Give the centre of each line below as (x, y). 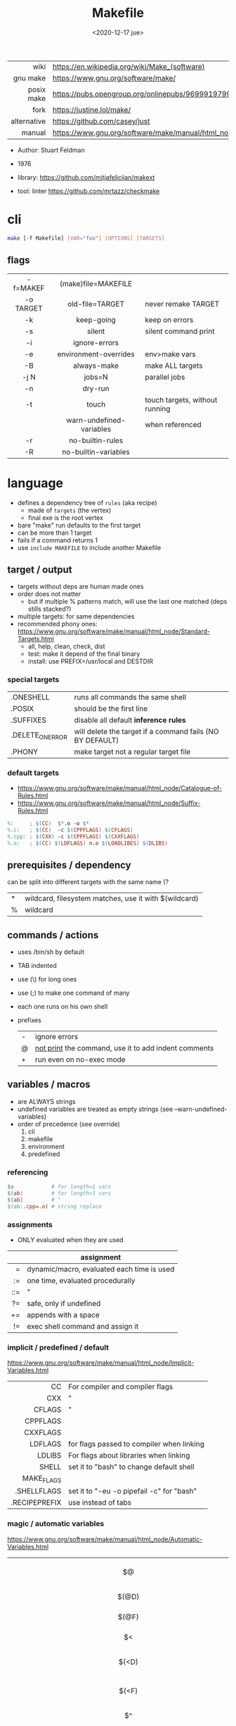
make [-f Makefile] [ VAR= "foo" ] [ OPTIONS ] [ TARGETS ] (86, 238)
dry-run (96, 388)
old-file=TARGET (96, 304)
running (158, 409)
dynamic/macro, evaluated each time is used (101, 1269)
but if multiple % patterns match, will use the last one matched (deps (127, 602)
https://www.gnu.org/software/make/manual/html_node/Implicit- (101, 1363)
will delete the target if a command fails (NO (146, 731)
